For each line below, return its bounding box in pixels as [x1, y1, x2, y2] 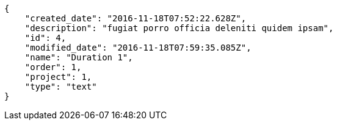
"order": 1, [24, 62, 82, 72]
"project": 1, [24, 72, 92, 82]
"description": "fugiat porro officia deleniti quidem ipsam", [24, 23, 334, 33]
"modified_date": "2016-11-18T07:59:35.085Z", [24, 43, 252, 52]
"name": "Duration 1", [24, 52, 133, 62]
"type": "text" [24, 82, 97, 91]
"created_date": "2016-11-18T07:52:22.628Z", [24, 13, 247, 23]
